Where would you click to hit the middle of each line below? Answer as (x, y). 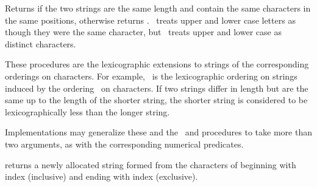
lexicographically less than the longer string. (87, 111)
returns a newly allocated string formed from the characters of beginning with (151, 164)
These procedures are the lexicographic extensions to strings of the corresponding (157, 64)
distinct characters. (41, 43)
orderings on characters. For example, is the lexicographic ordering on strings (151, 76)
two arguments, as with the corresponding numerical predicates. (124, 144)
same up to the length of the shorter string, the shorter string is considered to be (156, 100)
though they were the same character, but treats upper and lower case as (143, 32)
